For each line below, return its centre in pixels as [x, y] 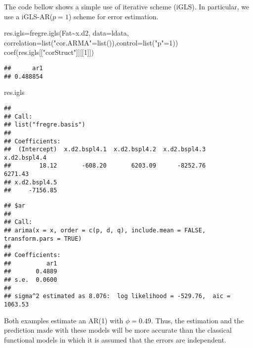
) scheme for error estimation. [113, 16]
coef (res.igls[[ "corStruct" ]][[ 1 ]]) [49, 52]
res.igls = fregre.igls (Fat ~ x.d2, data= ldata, [66, 33]
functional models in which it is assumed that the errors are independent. [115, 339]
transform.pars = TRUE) [43, 239]
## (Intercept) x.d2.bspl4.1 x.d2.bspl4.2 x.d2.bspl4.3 [105, 150]
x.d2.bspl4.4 [25, 157]
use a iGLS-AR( [28, 16]
